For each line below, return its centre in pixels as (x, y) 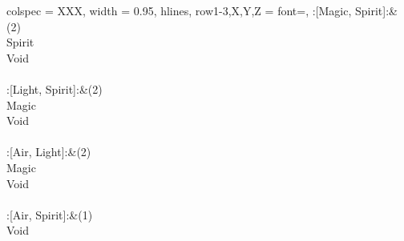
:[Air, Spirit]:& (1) (50, 214)
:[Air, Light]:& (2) (49, 152)
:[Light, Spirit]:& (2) (55, 88)
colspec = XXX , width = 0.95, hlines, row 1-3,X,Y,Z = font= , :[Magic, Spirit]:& (202, 10)
